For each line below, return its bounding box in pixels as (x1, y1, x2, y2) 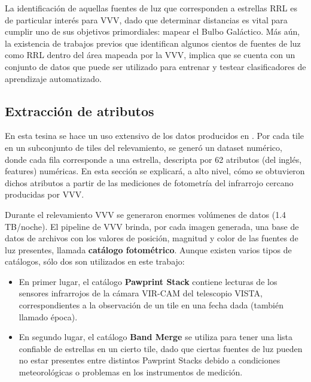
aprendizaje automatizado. (5, 72, 102, 84)
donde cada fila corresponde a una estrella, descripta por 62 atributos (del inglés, (5, 153, 302, 165)
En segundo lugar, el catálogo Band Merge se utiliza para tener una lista (19, 331, 293, 343)
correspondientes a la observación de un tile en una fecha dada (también (19, 299, 283, 311)
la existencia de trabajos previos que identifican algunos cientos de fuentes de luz (5, 37, 301, 49)
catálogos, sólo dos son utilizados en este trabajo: (5, 255, 185, 268)
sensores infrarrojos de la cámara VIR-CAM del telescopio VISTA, (19, 287, 263, 299)
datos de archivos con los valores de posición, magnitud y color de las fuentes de (5, 232, 298, 244)
